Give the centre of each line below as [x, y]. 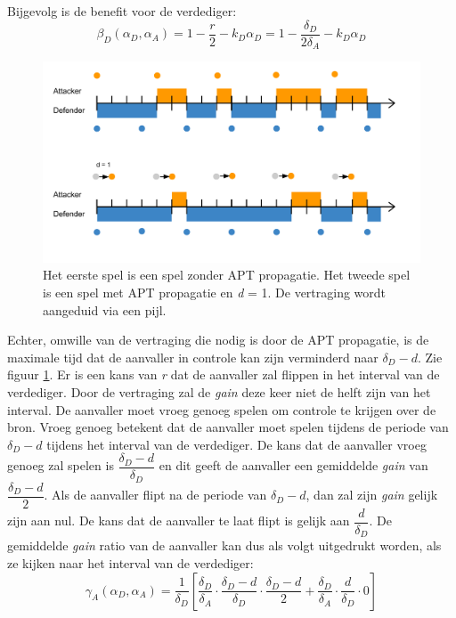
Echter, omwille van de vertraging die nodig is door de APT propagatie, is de [218, 340]
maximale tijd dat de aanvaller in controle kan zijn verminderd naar [193, 357]
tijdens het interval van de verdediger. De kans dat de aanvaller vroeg [236, 444]
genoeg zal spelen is [61, 465]
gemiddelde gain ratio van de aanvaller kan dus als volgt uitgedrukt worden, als [224, 545]
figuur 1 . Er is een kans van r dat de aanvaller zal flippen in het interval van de [224, 374]
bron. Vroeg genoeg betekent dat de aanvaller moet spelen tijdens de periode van [228, 427]
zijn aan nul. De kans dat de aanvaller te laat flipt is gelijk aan [179, 520]
